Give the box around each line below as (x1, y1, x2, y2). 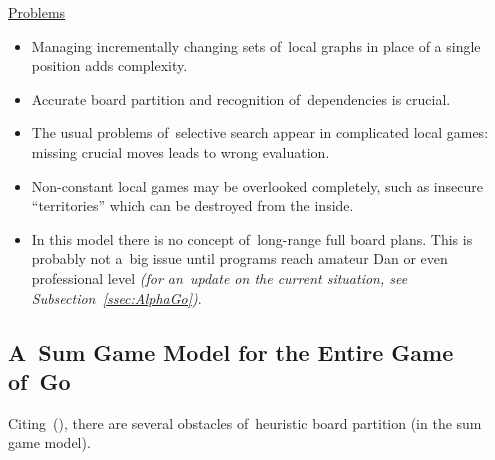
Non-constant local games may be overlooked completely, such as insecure (31, 175, 483, 196)
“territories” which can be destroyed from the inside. (31, 195, 354, 216)
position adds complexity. (31, 55, 188, 76)
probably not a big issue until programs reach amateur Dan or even (31, 248, 448, 269)
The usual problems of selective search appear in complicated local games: (31, 122, 489, 143)
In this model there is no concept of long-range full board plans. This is (31, 228, 473, 249)
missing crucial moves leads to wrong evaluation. (31, 141, 330, 162)
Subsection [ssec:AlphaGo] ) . (31, 287, 202, 308)
